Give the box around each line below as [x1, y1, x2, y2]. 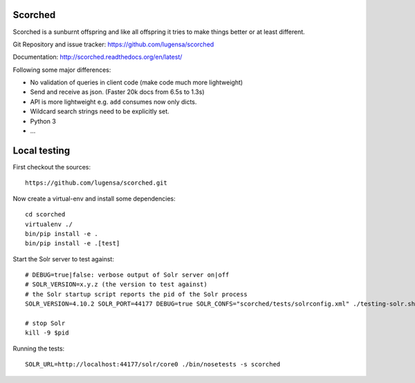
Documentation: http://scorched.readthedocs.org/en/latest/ [12, 53, 183, 62]
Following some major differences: [12, 66, 111, 74]
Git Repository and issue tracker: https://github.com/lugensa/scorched [12, 40, 214, 48]
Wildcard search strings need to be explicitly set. [30, 107, 169, 115]
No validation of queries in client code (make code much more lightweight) [30, 78, 243, 86]
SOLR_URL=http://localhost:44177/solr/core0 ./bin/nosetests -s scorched [25, 360, 281, 368]
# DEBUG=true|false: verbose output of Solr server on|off [25, 271, 230, 279]
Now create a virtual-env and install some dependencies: [12, 194, 176, 203]
